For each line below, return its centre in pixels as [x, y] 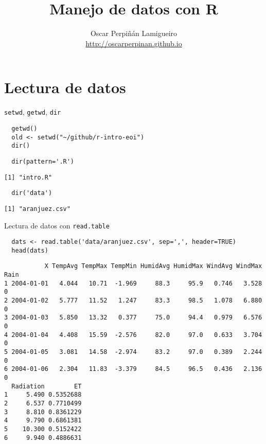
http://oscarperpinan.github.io [134, 43]
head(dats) [30, 250]
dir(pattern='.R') [43, 161]
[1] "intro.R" [28, 177]
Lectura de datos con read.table [57, 225]
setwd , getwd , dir [33, 112]
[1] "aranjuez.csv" [37, 209]
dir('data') [32, 193]
